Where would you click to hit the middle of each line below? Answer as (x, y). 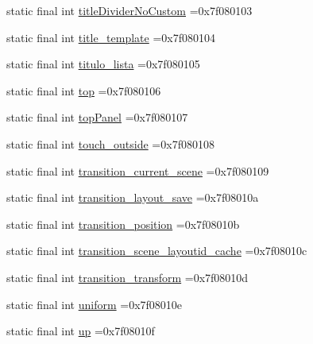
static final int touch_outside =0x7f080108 (110, 143)
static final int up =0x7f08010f (81, 331)
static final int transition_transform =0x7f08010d (128, 277)
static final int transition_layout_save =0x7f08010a (133, 197)
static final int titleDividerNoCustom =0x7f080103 (129, 10)
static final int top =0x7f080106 (84, 90)
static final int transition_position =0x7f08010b (123, 224)
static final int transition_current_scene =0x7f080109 (138, 170)
